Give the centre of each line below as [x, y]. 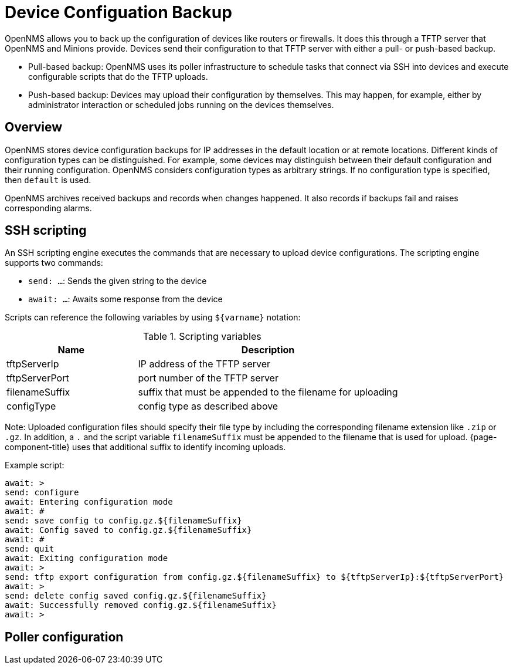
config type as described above [208, 406]
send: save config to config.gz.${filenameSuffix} [123, 521]
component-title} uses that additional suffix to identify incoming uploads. [145, 447]
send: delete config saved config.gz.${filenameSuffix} [136, 596]
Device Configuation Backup [118, 12]
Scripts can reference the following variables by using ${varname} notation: [153, 317]
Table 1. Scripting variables [202, 337]
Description [268, 350]
